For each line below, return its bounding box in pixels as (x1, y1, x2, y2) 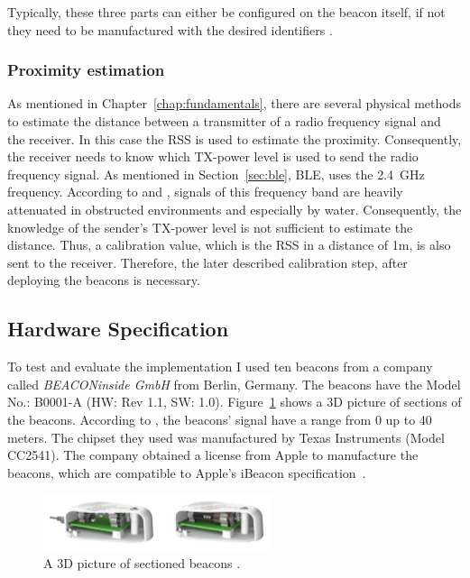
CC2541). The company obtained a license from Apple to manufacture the (7, 445, 419, 464)
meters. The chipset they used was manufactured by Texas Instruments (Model (7, 427, 445, 446)
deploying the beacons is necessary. (7, 271, 200, 289)
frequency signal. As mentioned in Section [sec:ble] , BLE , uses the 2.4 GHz (7, 164, 425, 183)
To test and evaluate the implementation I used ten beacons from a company (7, 357, 433, 376)
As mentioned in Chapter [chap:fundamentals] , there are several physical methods (7, 94, 462, 113)
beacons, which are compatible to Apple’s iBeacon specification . (7, 463, 366, 482)
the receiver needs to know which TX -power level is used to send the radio (7, 147, 419, 166)
